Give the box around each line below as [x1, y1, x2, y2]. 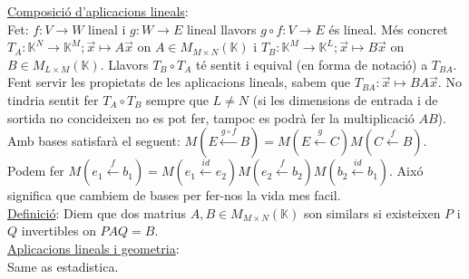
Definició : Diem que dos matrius [7, 203, 186, 222]
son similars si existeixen [303, 203, 441, 222]
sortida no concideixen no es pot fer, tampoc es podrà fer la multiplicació [7, 108, 415, 127]
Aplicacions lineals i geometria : [7, 238, 180, 257]
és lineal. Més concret [328, 19, 448, 38]
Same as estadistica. [7, 256, 119, 275]
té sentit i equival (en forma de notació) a [195, 54, 428, 73]
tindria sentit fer [7, 90, 99, 109]
